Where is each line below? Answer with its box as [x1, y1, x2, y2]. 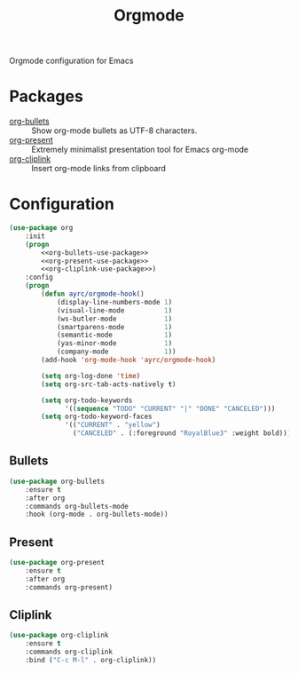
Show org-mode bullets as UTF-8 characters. [31, 125, 198, 136]
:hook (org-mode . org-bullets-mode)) [25, 510, 169, 519]
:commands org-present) [25, 582, 114, 591]
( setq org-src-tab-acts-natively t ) [41, 379, 176, 389]
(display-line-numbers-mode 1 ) [56, 297, 173, 306]
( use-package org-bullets [9, 477, 105, 486]
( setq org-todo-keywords [41, 396, 133, 405]
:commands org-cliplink [25, 647, 114, 657]
